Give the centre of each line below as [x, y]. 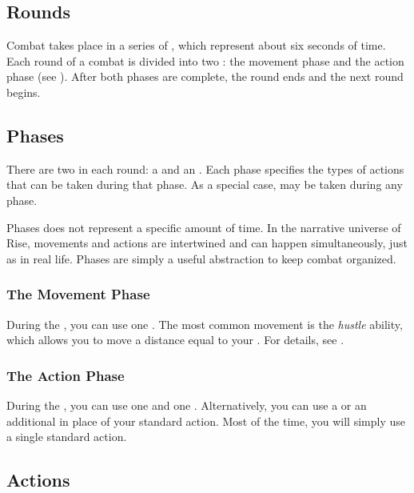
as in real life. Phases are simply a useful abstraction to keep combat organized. [201, 258]
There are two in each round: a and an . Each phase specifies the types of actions [205, 168]
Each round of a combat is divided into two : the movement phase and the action [205, 60]
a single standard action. [67, 437]
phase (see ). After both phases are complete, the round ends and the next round [205, 76]
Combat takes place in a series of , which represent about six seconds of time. [196, 45]
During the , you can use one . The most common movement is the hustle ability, [205, 324]
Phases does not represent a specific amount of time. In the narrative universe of [204, 227]
